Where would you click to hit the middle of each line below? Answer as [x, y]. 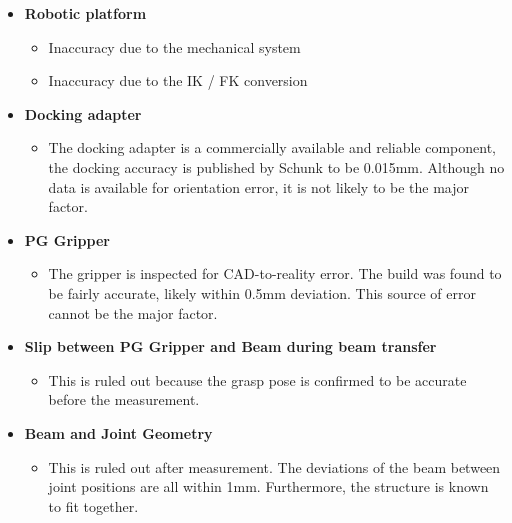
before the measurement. [124, 399]
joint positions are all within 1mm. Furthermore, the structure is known [268, 486]
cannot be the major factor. [133, 312]
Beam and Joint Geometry [118, 432]
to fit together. [93, 505]
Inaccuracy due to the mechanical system [174, 46]
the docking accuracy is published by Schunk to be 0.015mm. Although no [276, 166]
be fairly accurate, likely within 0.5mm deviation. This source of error [262, 292]
